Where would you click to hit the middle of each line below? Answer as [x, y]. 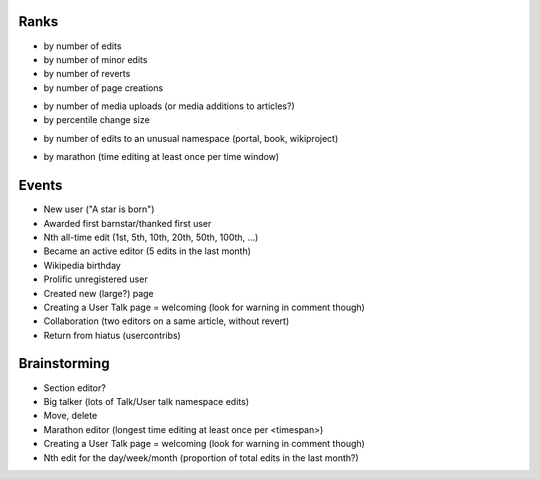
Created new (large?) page [98, 293]
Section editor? [75, 387]
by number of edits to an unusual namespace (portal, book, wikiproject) [191, 138]
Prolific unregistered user [96, 279]
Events [40, 185]
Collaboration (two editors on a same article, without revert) [166, 321]
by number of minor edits [95, 59]
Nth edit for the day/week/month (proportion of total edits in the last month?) [201, 457]
